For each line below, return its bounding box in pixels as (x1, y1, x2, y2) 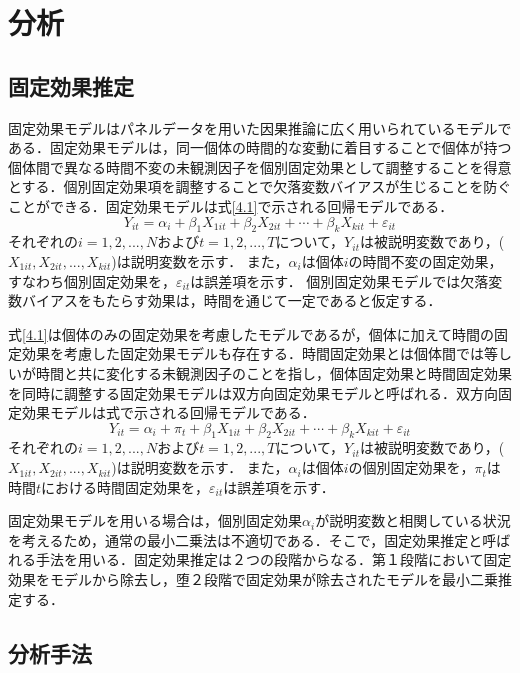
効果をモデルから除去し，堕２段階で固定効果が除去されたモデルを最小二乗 (8, 569, 498, 590)
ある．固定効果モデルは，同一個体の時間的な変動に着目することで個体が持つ (8, 137, 512, 158)
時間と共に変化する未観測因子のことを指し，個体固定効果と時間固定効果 (35, 362, 512, 383)
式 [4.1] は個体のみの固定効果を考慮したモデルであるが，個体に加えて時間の (8, 323, 495, 344)
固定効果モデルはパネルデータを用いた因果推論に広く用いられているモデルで (8, 117, 512, 138)
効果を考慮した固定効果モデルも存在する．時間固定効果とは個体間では (21, 343, 484, 364)
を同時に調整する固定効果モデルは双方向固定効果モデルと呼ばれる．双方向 (8, 382, 498, 403)
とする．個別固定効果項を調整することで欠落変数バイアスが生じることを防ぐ (8, 176, 512, 197)
